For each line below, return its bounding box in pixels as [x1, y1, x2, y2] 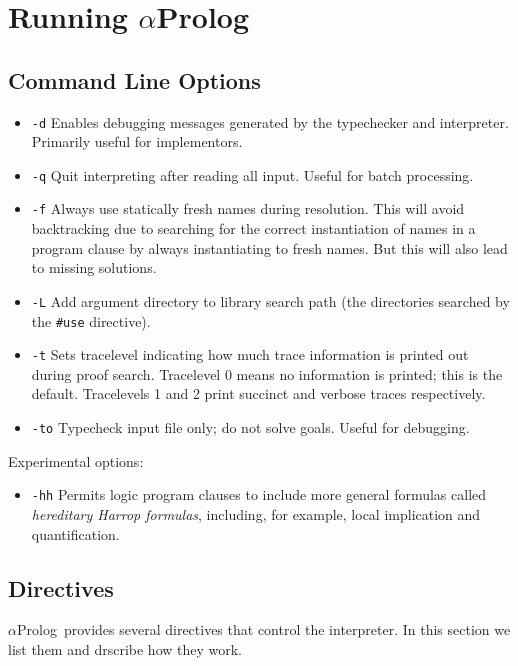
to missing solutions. [31, 257, 157, 278]
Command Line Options [8, 64, 261, 95]
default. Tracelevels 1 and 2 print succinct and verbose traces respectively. [31, 383, 486, 404]
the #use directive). [31, 310, 151, 331]
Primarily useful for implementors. [31, 131, 243, 152]
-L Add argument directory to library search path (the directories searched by [31, 290, 510, 311]
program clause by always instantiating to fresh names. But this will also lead [31, 237, 508, 258]
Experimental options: [8, 450, 144, 471]
